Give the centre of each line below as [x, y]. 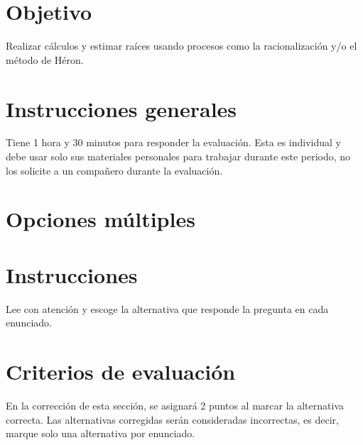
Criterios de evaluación [121, 372]
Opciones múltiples [101, 219]
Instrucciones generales [121, 108]
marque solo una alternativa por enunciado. [101, 433]
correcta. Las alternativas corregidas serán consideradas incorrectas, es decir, [172, 419]
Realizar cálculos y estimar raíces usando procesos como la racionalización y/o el [181, 46]
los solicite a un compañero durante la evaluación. [114, 170]
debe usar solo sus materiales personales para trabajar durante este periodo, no [178, 156]
